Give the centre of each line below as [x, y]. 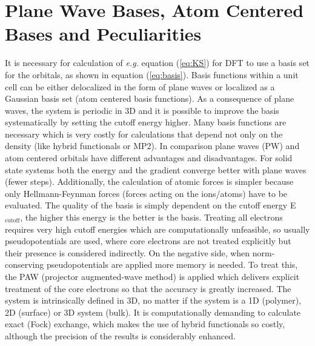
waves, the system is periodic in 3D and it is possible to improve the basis [142, 110]
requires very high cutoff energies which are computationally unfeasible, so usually [157, 229]
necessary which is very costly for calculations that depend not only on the [144, 134]
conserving [25, 264]
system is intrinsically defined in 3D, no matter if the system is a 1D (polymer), [153, 300]
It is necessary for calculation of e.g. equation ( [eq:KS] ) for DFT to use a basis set [157, 63]
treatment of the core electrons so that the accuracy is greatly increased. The [148, 288]
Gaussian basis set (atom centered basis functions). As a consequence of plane [150, 98]
